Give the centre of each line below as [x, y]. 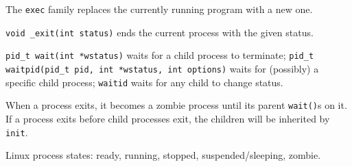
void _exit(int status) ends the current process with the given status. [160, 32]
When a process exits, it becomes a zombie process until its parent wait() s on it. [176, 105]
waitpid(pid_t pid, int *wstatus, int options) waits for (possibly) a [162, 68]
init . [17, 132]
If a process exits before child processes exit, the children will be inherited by [168, 118]
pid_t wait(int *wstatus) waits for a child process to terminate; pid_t [160, 55]
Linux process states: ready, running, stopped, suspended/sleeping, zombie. [163, 155]
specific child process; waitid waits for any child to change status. [144, 82]
